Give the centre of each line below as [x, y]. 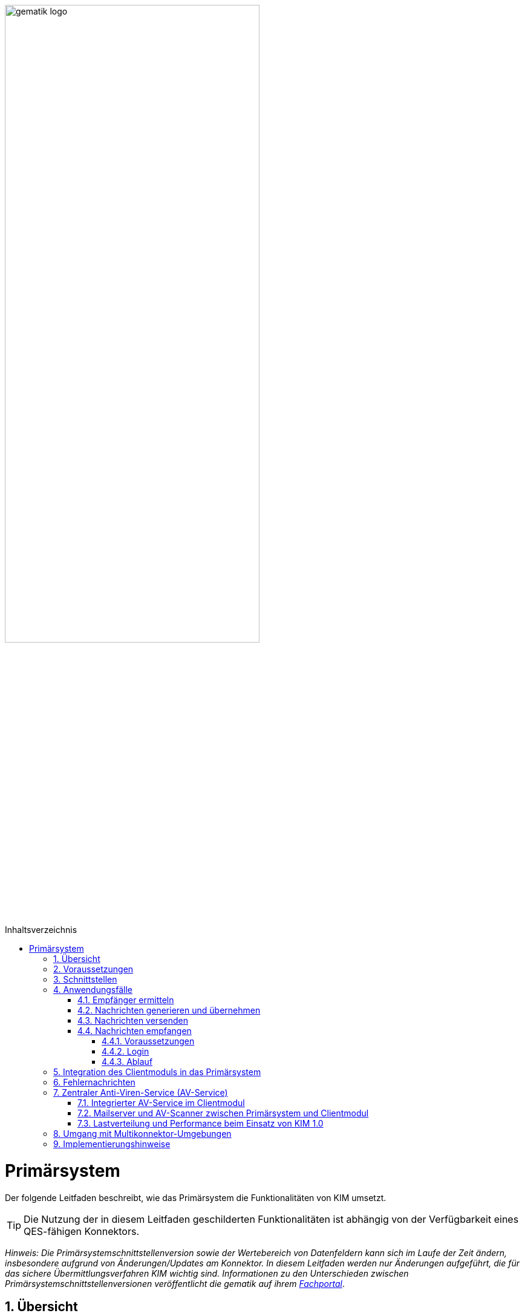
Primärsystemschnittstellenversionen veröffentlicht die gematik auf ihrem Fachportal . [175, 1283]
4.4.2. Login [126, 1052]
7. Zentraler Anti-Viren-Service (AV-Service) [141, 1093]
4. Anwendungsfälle [93, 990]
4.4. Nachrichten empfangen [135, 1031]
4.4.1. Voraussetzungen [148, 1041]
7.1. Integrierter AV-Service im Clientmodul [161, 1103]
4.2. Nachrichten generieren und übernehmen [169, 1010]
